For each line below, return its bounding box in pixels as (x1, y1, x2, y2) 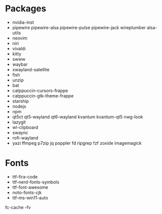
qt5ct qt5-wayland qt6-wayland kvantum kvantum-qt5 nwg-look (12, 114, 143, 120)
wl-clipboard (12, 124, 38, 130)
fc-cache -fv (5, 204, 31, 210)
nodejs (12, 103, 26, 109)
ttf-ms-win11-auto (12, 195, 48, 201)
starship (12, 98, 29, 104)
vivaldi (12, 45, 26, 51)
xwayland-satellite (12, 66, 50, 72)
